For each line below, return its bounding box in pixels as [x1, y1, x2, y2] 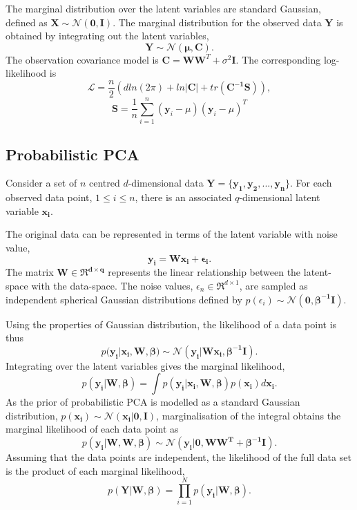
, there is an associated [135, 190, 232, 205]
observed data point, [6, 190, 93, 205]
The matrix [6, 265, 54, 279]
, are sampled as [239, 278, 308, 292]
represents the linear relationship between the [108, 265, 301, 279]
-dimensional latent [239, 190, 320, 205]
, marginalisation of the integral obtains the [156, 408, 341, 422]
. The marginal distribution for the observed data [113, 15, 322, 29]
